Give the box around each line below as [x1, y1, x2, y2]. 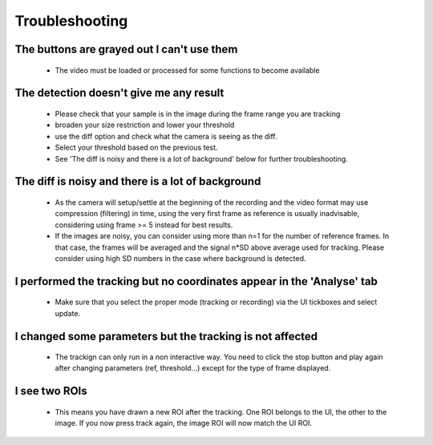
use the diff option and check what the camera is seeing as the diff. [55, 131, 278, 141]
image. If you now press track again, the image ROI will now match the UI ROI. [55, 419, 313, 428]
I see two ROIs [14, 384, 87, 398]
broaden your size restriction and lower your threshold [55, 120, 235, 130]
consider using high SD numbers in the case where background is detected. [55, 253, 306, 263]
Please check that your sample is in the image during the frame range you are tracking [55, 109, 341, 118]
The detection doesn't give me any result [14, 86, 225, 100]
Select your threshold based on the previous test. [55, 142, 218, 152]
